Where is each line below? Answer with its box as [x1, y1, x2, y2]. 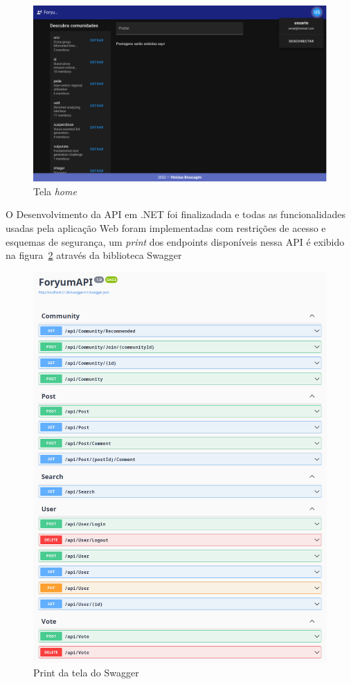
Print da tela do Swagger [33, 665, 139, 679]
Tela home [33, 183, 77, 198]
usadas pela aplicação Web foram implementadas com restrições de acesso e [6, 221, 326, 235]
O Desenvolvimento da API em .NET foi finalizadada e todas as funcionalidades [6, 207, 345, 222]
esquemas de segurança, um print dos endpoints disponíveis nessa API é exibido [6, 234, 345, 249]
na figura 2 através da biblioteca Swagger [6, 248, 182, 262]
